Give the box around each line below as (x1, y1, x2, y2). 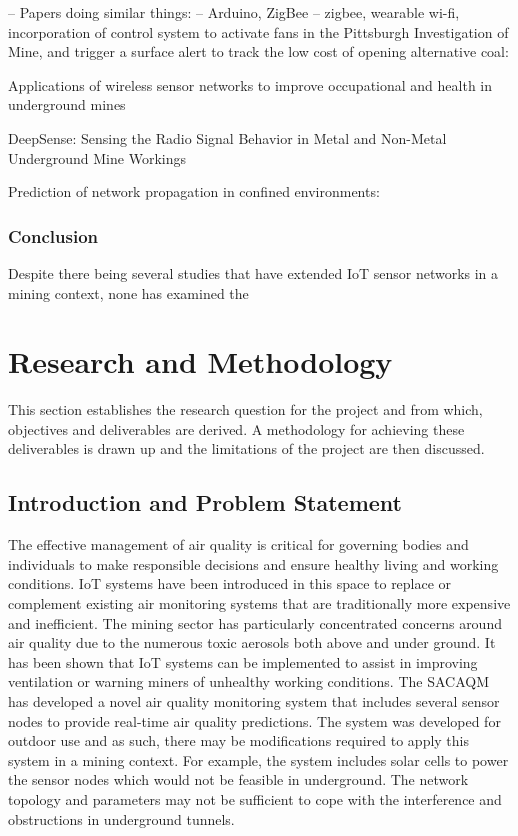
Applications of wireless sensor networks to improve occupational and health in (8, 74, 493, 95)
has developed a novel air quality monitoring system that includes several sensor (8, 691, 500, 712)
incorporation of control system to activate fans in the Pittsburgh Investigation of (8, 21, 509, 42)
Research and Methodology (8, 341, 393, 382)
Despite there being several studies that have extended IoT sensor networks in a (8, 262, 499, 283)
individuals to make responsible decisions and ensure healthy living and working (8, 553, 499, 574)
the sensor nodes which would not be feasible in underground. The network (8, 769, 469, 790)
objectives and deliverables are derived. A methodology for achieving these (8, 418, 465, 439)
